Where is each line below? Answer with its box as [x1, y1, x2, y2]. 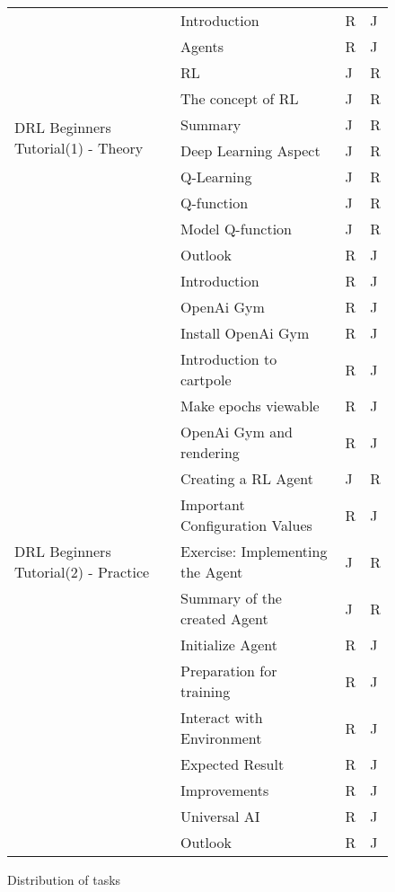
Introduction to [180, 349, 277, 369]
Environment [180, 728, 262, 748]
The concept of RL [180, 88, 299, 109]
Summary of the [180, 587, 282, 608]
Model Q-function [180, 218, 293, 239]
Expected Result [180, 754, 285, 774]
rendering [180, 442, 240, 463]
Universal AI [180, 806, 260, 826]
